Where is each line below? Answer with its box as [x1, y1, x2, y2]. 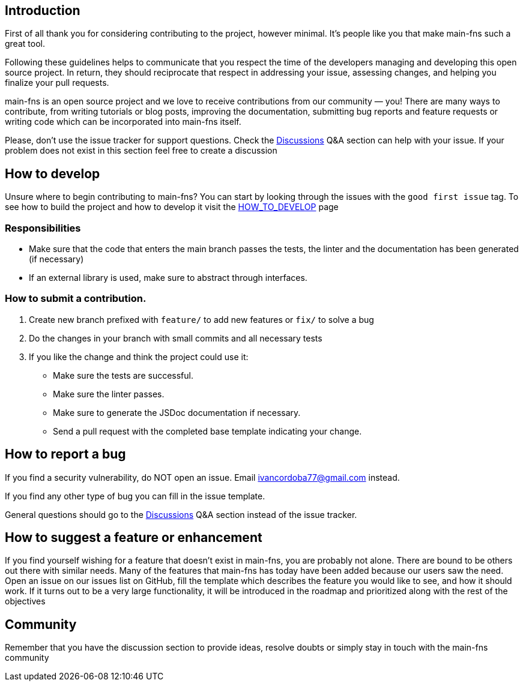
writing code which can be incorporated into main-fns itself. [5, 116, 241, 127]
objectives [5, 596, 46, 607]
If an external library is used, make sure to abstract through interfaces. [29, 272, 307, 283]
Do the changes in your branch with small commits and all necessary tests [29, 332, 322, 343]
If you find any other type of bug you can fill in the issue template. [5, 490, 265, 501]
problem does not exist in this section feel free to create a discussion [5, 145, 277, 156]
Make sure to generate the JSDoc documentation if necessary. [53, 407, 301, 418]
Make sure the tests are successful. [53, 370, 193, 381]
